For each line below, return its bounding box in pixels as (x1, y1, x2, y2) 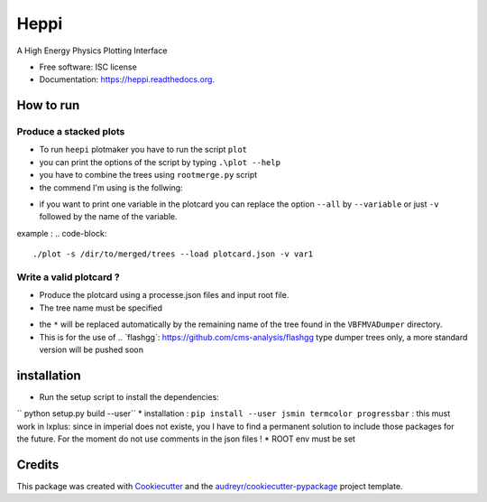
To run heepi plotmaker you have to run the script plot (39, 144, 248, 155)
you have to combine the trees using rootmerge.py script (39, 170, 258, 181)
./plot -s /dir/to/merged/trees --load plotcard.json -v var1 (32, 249, 314, 259)
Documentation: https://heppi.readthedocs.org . (39, 74, 216, 85)
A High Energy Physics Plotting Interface (16, 45, 168, 56)
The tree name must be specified (39, 302, 162, 313)
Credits (16, 457, 60, 472)
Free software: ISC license (39, 61, 137, 72)
